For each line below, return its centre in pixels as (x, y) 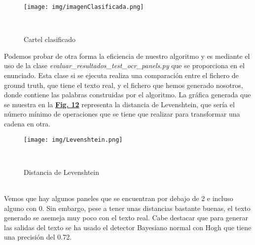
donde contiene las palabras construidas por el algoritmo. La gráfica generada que (127, 95)
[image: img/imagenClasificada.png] (84, 7)
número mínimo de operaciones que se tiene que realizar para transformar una (122, 114)
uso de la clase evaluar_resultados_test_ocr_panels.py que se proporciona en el (124, 65)
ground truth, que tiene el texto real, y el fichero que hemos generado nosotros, (124, 85)
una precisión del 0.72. (38, 237)
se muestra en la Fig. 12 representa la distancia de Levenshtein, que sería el (119, 104)
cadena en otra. (27, 123)
